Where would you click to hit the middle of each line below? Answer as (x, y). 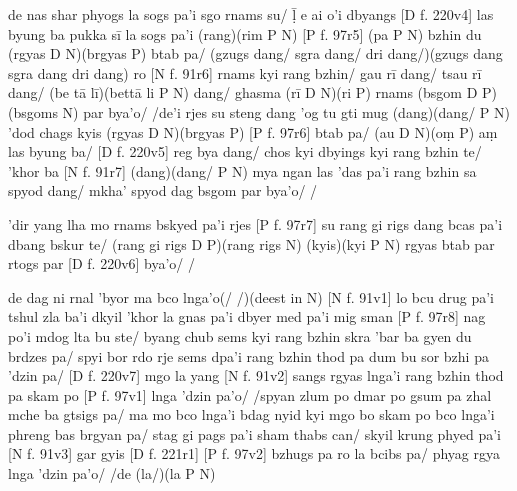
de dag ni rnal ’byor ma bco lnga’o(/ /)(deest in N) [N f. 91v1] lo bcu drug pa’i (251, 296)
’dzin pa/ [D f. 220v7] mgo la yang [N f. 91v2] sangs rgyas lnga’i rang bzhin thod (256, 375)
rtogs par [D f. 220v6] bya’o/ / (102, 263)
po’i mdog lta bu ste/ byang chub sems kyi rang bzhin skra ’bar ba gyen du (240, 335)
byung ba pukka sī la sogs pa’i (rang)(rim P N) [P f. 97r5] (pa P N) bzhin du (245, 33)
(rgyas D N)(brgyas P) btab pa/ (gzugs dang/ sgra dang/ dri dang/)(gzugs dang (255, 53)
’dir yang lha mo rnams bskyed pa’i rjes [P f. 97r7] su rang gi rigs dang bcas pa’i (255, 223)
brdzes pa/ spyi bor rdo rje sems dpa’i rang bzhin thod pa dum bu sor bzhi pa (248, 355)
